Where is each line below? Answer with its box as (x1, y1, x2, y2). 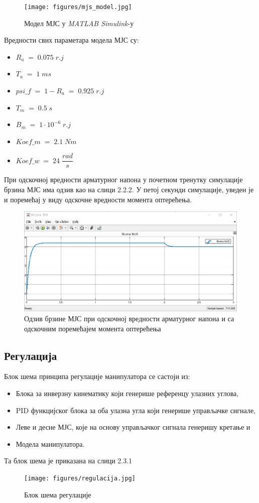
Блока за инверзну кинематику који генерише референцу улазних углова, (16, 388, 239, 398)
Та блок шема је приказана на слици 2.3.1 (4, 455, 133, 466)
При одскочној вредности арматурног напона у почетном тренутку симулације (4, 174, 243, 185)
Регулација (4, 347, 57, 363)
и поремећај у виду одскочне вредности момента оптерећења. (4, 194, 192, 204)
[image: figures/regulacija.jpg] (24, 474, 136, 482)
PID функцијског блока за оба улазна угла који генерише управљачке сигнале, (16, 405, 255, 415)
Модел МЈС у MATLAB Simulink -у (24, 18, 134, 28)
